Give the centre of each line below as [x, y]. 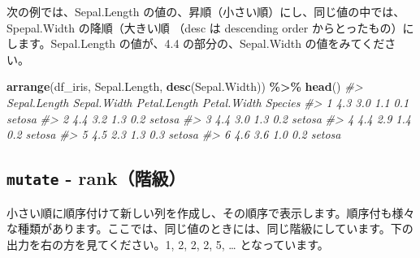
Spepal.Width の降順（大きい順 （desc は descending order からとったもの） [205, 27]
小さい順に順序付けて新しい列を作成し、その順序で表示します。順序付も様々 [211, 212]
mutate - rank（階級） [96, 178]
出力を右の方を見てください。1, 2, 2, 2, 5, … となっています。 [168, 244]
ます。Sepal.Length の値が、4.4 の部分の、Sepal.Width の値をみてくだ [201, 43]
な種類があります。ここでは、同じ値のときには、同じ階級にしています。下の [210, 228]
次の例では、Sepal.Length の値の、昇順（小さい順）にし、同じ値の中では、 [206, 11]
